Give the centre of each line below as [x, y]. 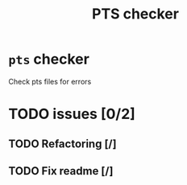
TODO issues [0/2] [72, 114]
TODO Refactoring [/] [62, 144]
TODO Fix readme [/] [61, 171]
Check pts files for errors [50, 81]
